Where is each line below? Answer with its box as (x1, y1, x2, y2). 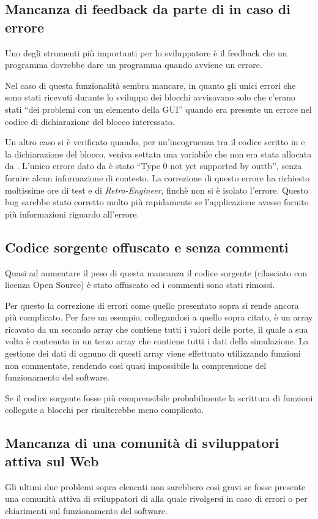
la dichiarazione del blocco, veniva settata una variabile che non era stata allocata (5, 147, 312, 160)
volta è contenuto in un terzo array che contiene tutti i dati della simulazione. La (5, 335, 309, 347)
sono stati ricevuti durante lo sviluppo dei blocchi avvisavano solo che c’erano (5, 91, 295, 104)
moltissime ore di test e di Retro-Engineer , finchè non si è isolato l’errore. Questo (5, 183, 308, 196)
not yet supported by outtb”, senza (170, 159, 302, 172)
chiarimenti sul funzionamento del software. (5, 504, 168, 517)
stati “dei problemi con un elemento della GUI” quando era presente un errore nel (5, 102, 312, 115)
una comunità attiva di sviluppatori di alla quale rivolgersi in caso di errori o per (5, 492, 308, 505)
